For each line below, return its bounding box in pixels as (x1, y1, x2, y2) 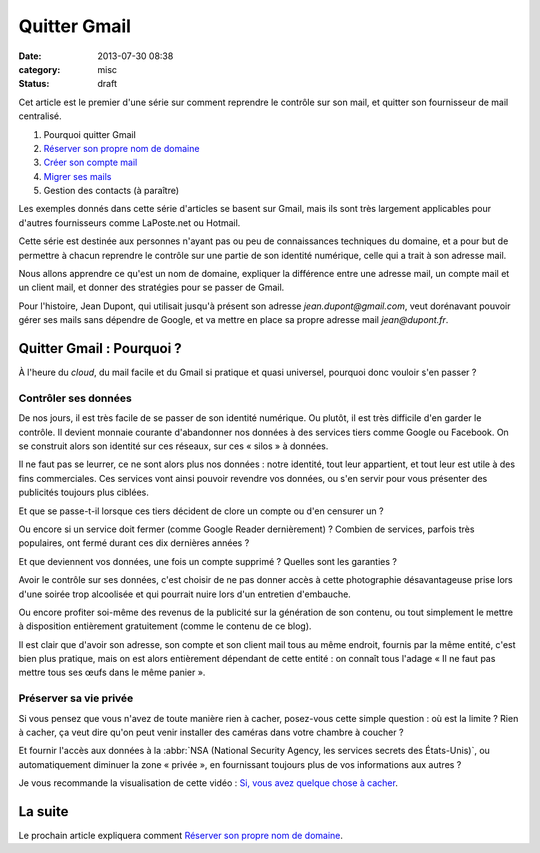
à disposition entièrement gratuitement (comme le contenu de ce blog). (18, 620, 312, 632)
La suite (18, 803, 69, 820)
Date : (18, 50, 42, 62)
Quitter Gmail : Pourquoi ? (18, 340, 182, 357)
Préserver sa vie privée (18, 691, 134, 705)
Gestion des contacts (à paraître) (43, 185, 180, 197)
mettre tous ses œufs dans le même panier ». (18, 666, 206, 679)
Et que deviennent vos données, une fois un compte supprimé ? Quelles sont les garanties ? (18, 555, 397, 567)
